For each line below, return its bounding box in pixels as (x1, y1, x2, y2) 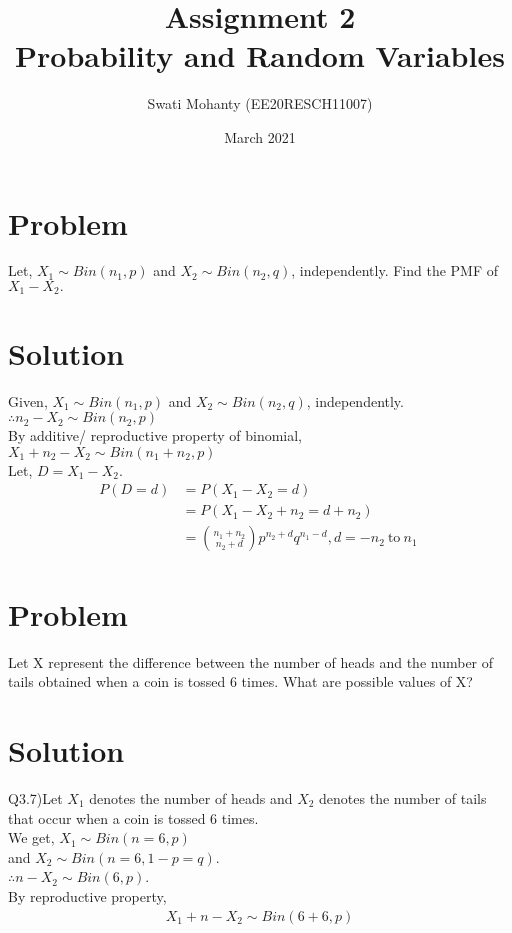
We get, (8, 827, 55, 848)
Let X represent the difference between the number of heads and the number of (8, 651, 494, 672)
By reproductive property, (8, 885, 167, 906)
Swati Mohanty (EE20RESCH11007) (147, 93, 373, 114)
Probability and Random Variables (15, 35, 505, 76)
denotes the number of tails (319, 787, 487, 808)
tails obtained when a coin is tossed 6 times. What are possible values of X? (8, 671, 473, 692)
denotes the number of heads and (89, 787, 293, 808)
